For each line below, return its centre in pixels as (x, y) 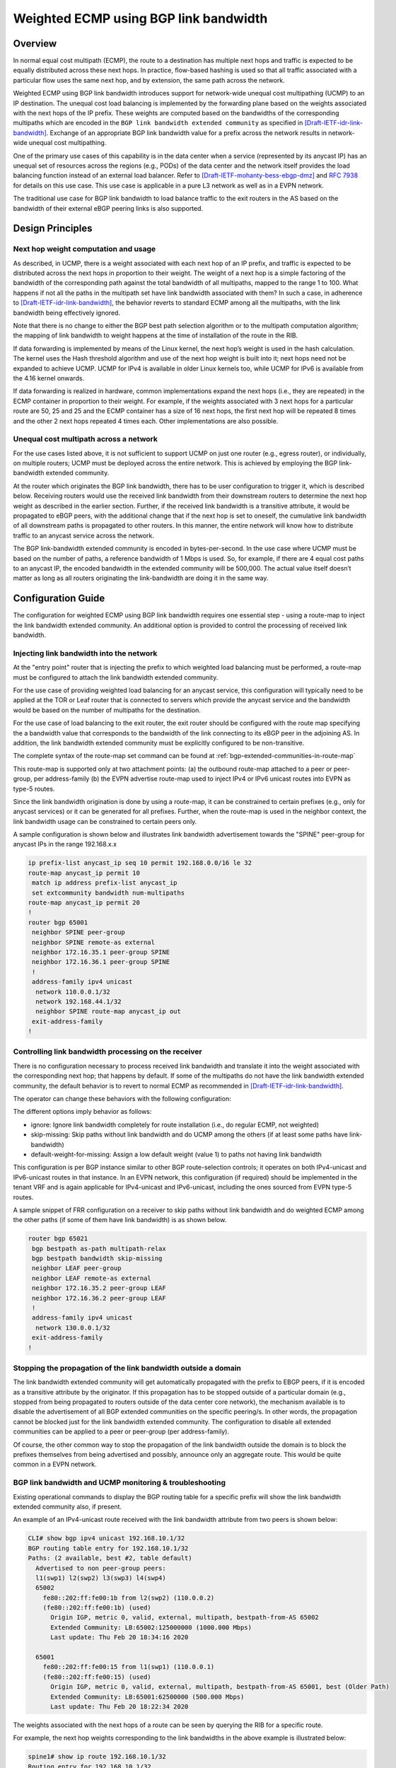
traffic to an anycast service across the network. (84, 535)
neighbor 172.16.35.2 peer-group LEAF (99, 1288)
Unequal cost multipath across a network (86, 439)
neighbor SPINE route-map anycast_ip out (109, 1012)
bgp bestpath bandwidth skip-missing (97, 1258)
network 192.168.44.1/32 (78, 1001)
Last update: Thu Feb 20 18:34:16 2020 (120, 1638)
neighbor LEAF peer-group (77, 1268)
